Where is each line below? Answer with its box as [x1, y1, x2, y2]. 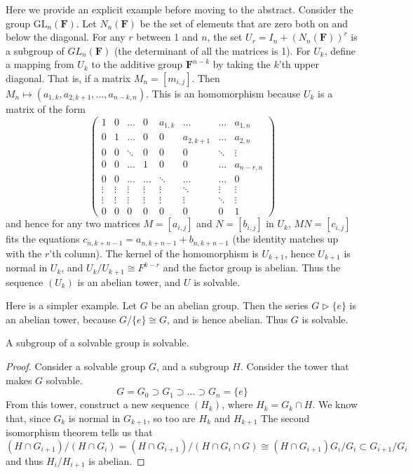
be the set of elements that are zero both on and [140, 15, 348, 30]
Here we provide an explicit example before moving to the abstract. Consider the [6, 2, 353, 16]
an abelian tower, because [6, 311, 116, 326]
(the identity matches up [232, 231, 339, 246]
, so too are [147, 410, 196, 425]
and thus [6, 453, 43, 468]
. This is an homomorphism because [146, 86, 301, 100]
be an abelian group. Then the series [151, 298, 309, 313]
